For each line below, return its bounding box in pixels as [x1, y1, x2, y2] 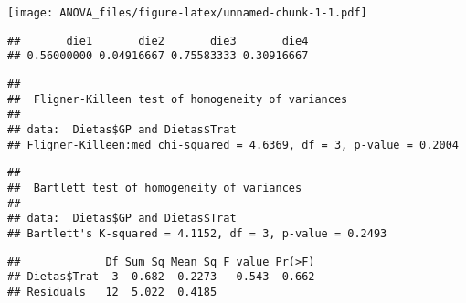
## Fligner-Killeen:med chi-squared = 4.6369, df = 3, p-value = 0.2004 [7, 138, 459, 151]
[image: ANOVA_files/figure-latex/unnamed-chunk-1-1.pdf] [7, 6, 367, 19]
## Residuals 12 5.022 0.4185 [7, 285, 217, 298]
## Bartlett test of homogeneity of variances [7, 181, 302, 194]
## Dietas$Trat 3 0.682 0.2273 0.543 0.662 [7, 270, 315, 284]
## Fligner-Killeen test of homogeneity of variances [7, 92, 348, 106]
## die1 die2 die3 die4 [7, 34, 309, 47]
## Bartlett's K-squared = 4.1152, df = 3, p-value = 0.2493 [7, 226, 387, 240]
